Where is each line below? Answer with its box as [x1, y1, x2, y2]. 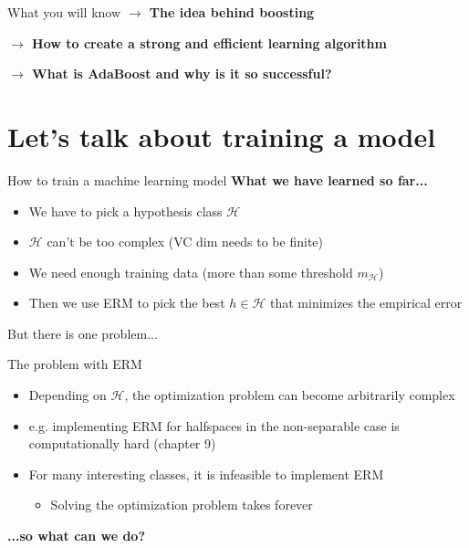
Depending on [28, 385, 107, 405]
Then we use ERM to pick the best [28, 293, 225, 312]
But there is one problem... [7, 323, 158, 342]
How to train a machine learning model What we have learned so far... [7, 170, 428, 189]
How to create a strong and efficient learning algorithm [32, 33, 387, 52]
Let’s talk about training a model [7, 117, 436, 154]
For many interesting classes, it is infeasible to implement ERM [28, 464, 384, 483]
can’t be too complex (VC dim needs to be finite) [47, 232, 323, 251]
